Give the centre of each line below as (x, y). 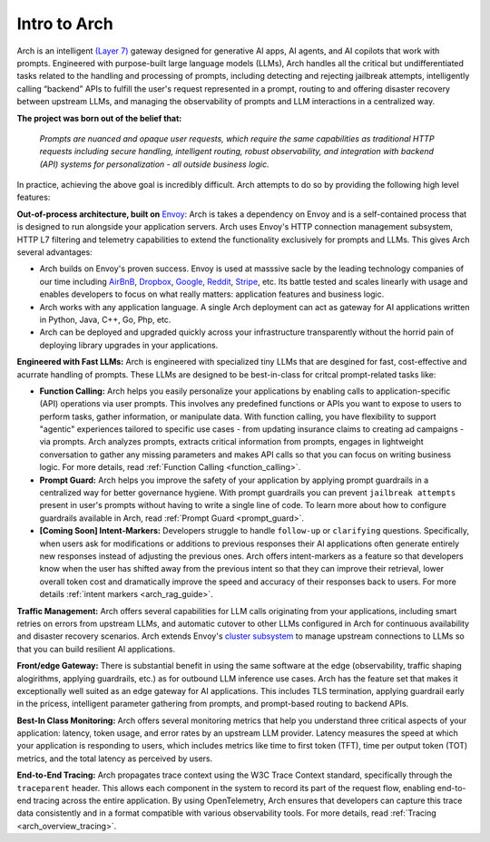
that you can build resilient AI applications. (96, 649)
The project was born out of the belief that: (99, 118)
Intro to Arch (65, 24)
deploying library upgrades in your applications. (129, 345)
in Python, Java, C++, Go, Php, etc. (105, 319)
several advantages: (54, 252)
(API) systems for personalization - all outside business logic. (154, 164)
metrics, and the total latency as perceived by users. (115, 759)
